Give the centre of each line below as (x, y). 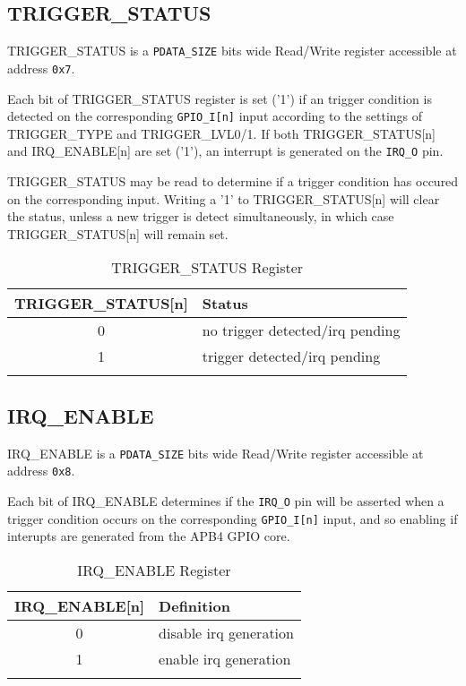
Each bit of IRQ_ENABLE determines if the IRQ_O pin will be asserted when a (226, 500)
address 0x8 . (41, 471)
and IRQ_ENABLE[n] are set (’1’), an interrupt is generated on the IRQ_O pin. (225, 151)
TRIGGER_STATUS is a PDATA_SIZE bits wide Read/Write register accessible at (232, 51)
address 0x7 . (41, 68)
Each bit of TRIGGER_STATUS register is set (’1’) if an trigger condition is (220, 98)
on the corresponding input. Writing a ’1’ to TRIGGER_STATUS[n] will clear (224, 198)
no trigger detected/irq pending (301, 330)
